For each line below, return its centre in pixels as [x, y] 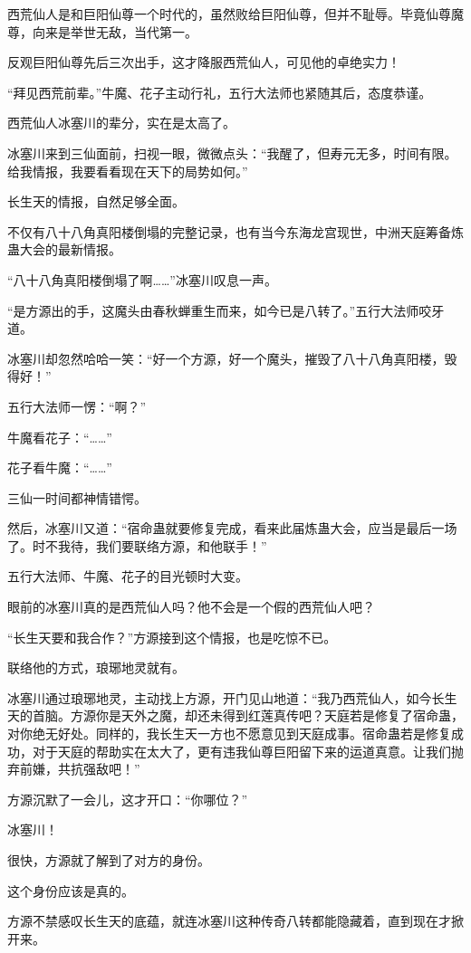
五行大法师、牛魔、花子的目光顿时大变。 [128, 576]
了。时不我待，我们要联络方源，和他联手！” [137, 545]
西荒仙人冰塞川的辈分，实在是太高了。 [121, 123]
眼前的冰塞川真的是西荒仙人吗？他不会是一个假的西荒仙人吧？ [191, 607]
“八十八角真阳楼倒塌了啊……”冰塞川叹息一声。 [142, 279]
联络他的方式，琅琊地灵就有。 [96, 667]
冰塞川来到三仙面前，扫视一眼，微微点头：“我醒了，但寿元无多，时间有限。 [232, 152]
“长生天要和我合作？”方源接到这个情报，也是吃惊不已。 [172, 637]
